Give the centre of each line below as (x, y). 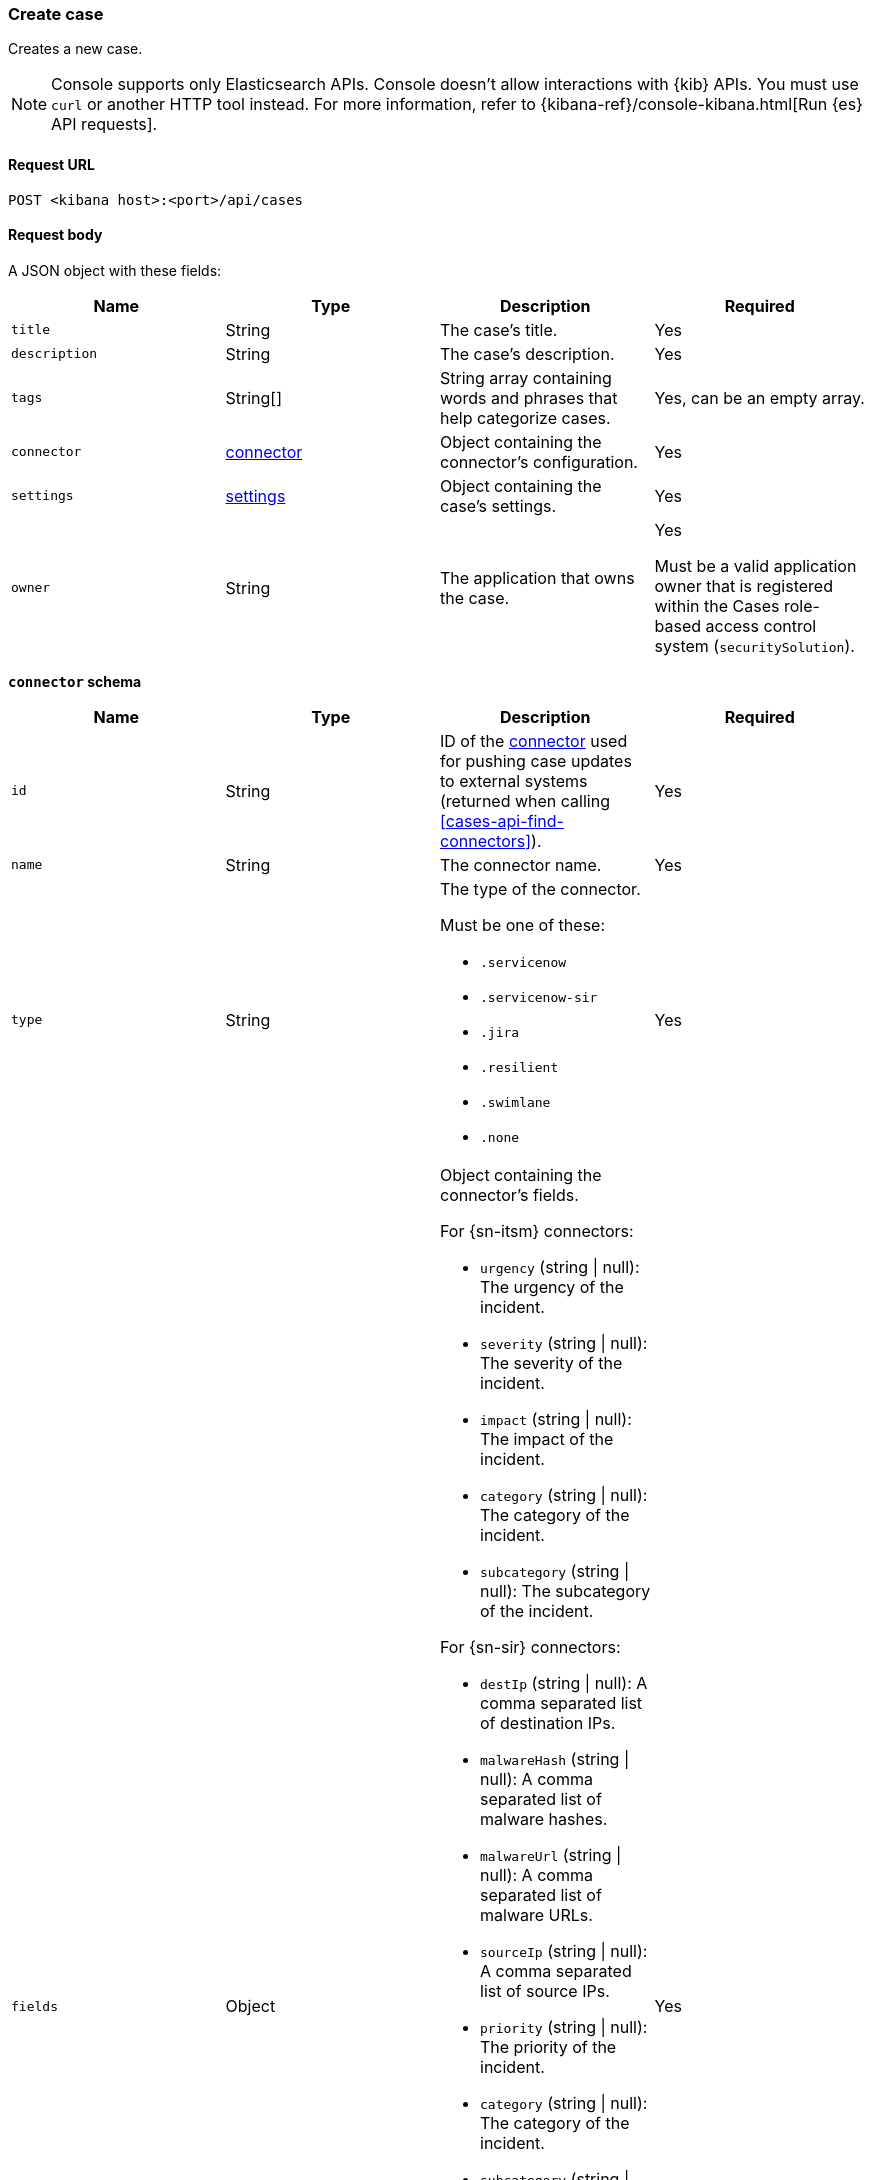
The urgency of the (552, 1286)
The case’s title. (499, 329)
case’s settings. (498, 505)
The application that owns (537, 577)
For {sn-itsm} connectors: (537, 1230)
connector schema (75, 681)
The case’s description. (527, 353)
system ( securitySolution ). (754, 645)
